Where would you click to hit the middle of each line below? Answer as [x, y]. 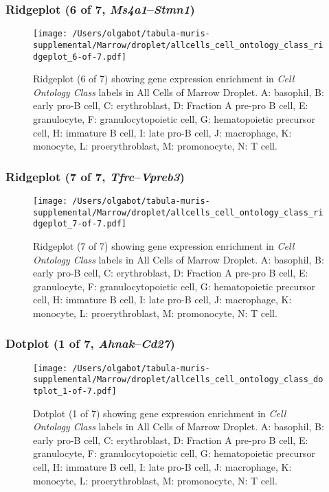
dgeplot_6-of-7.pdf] [80, 57]
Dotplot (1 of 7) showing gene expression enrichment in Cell [160, 413]
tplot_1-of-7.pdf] [75, 391]
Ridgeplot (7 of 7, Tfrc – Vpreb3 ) [95, 176]
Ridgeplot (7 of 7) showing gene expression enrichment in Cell [164, 245]
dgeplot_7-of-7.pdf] [80, 224]
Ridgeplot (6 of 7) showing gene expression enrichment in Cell [164, 79]
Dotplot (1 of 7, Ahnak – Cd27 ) [90, 343]
